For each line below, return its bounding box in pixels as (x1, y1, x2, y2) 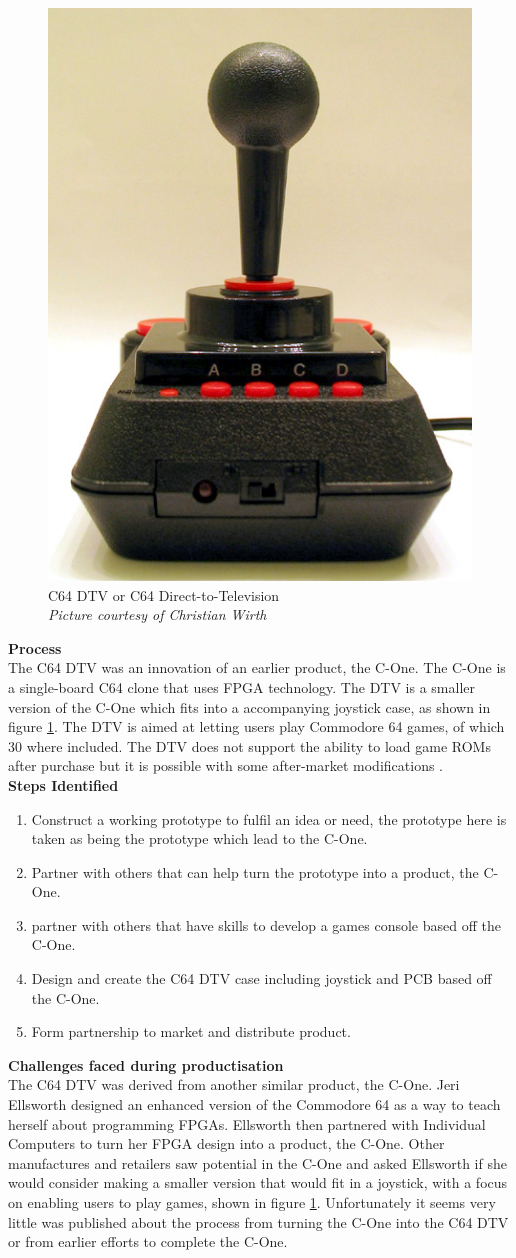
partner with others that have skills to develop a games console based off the (31, 914, 501, 935)
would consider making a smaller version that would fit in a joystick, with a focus (8, 1172, 508, 1193)
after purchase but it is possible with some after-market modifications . (8, 755, 444, 776)
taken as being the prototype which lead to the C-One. (31, 828, 368, 849)
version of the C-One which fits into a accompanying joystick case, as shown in (8, 696, 491, 717)
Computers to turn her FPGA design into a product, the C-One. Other (8, 1133, 445, 1154)
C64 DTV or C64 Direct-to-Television (48, 584, 280, 605)
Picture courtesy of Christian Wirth (48, 604, 267, 625)
